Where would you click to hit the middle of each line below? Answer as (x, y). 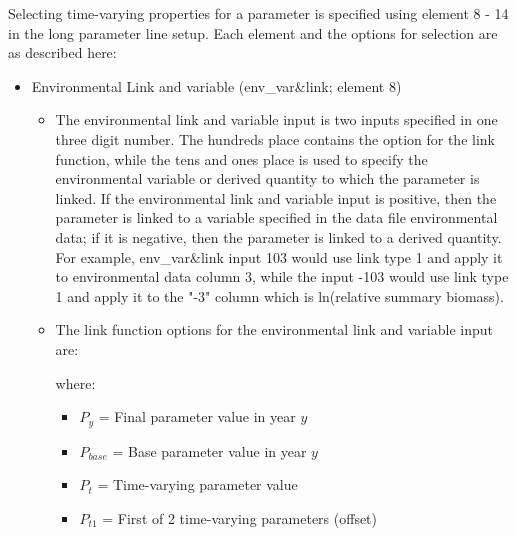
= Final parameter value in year (197, 416)
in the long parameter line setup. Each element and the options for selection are (253, 32)
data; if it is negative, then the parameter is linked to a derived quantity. (278, 236)
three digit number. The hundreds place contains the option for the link (275, 138)
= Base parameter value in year (209, 450)
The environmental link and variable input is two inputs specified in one (276, 119)
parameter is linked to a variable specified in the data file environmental (276, 217)
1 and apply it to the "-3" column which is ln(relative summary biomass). (279, 295)
